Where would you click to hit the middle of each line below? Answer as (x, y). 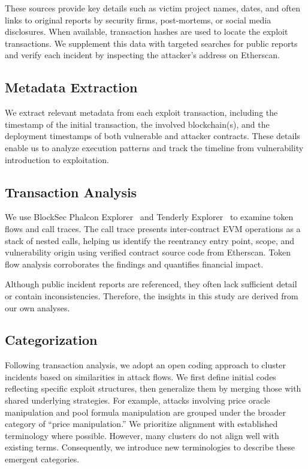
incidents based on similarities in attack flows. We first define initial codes (141, 376)
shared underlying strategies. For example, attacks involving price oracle (138, 400)
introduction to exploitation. (57, 159)
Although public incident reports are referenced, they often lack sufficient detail (151, 284)
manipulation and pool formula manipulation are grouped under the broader (145, 412)
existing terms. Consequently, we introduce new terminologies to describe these (150, 447)
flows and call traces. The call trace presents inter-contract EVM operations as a (153, 228)
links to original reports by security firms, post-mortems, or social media (138, 19)
